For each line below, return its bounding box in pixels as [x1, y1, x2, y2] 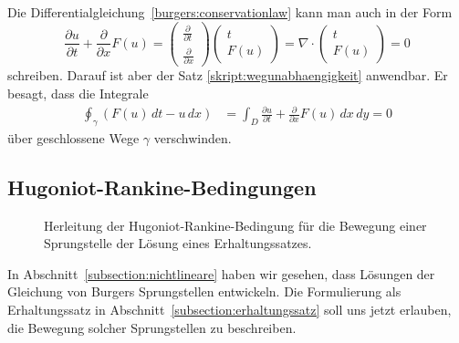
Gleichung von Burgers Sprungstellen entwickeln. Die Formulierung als [7, 282, 402, 301]
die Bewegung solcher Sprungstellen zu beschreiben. [7, 317, 297, 337]
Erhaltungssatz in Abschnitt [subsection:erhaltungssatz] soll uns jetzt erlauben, [7, 300, 452, 319]
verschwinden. [153, 128, 232, 147]
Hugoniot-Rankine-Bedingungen [7, 172, 317, 201]
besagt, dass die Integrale [7, 83, 149, 102]
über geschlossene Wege [7, 128, 140, 147]
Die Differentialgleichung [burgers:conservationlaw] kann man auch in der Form [7, 3, 453, 21]
